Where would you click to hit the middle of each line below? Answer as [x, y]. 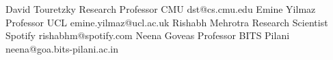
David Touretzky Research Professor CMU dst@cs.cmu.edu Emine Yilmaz [161, 9]
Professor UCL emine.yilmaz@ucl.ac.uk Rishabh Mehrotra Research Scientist [167, 22]
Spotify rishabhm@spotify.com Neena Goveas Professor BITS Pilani [148, 35]
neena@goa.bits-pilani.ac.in [62, 48]
